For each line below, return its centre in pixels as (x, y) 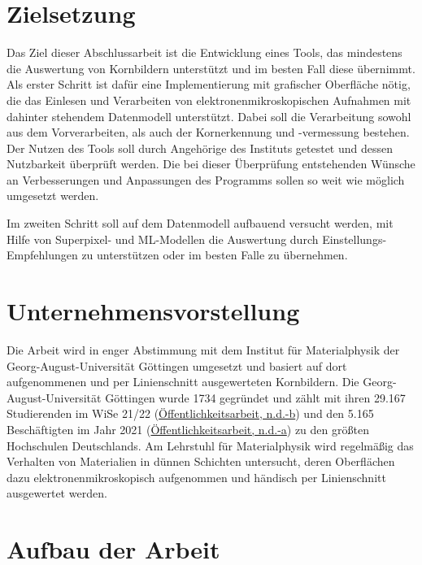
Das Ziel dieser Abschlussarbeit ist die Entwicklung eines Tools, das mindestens (204, 52)
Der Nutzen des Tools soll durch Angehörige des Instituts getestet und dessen (200, 148)
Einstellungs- (355, 239)
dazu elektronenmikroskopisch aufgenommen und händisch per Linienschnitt (196, 477)
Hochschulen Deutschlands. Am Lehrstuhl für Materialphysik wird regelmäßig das (210, 445)
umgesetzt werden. (53, 196)
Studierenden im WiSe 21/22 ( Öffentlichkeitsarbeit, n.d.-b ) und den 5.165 (190, 413)
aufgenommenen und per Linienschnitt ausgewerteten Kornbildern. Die (183, 382)
